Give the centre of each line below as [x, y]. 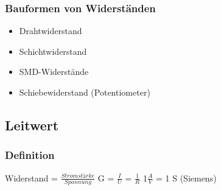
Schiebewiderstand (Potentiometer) [85, 92]
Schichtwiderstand [53, 51]
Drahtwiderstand [51, 31]
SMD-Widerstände [54, 72]
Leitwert [32, 125]
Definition [30, 155]
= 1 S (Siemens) [186, 178]
